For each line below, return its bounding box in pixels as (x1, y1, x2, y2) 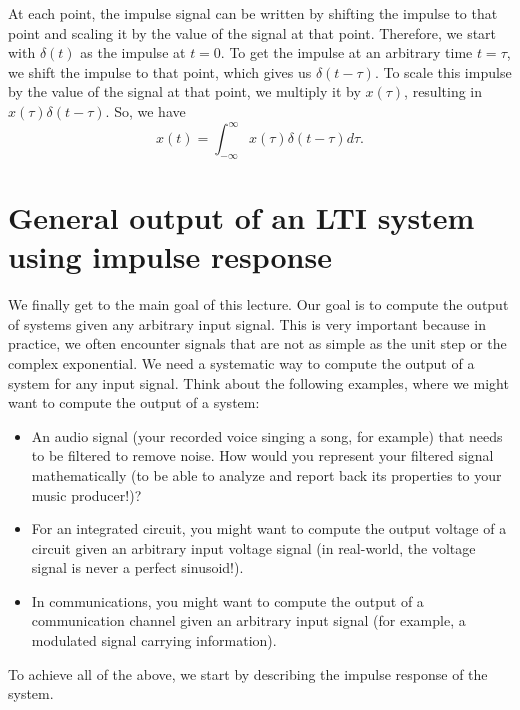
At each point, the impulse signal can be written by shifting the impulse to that (8, 3, 498, 23)
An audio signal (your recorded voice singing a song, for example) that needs (31, 425, 503, 446)
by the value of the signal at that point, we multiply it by (8, 81, 361, 102)
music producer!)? (31, 484, 142, 505)
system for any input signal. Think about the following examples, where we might (8, 372, 509, 393)
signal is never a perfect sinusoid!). (31, 557, 244, 578)
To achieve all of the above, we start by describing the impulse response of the (8, 663, 488, 684)
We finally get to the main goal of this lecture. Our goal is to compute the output (8, 294, 509, 315)
